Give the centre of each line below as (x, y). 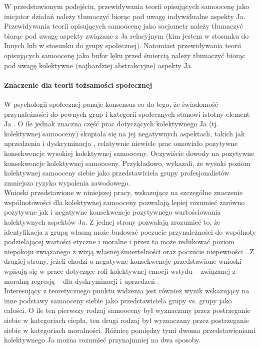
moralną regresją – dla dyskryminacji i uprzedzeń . (82, 281)
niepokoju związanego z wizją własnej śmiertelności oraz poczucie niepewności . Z (129, 251)
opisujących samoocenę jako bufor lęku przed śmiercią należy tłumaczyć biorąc (125, 55)
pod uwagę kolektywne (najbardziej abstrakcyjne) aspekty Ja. (98, 65)
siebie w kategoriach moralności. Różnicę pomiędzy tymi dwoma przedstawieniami (130, 330)
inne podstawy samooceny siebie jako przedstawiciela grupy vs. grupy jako (118, 300)
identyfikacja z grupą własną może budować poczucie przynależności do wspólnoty (130, 231)
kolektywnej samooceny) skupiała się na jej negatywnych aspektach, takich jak (124, 133)
